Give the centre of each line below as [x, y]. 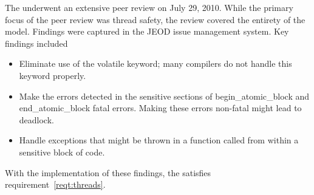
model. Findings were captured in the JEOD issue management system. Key [147, 31]
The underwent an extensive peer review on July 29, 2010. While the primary [149, 7]
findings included [36, 43]
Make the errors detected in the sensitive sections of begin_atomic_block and [164, 96]
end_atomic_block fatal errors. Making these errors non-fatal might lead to [160, 108]
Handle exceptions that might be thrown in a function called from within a [159, 140]
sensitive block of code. [62, 152]
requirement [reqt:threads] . [55, 184]
